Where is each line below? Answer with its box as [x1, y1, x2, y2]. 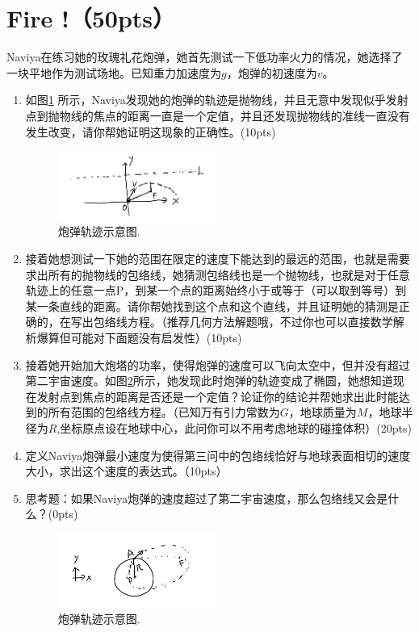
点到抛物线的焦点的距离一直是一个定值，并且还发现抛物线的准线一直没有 [25, 107, 410, 123]
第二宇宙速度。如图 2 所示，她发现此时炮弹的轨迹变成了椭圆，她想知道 [25, 372, 393, 389]
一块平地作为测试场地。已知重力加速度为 [6, 64, 221, 81]
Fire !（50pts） [6, 2, 176, 35]
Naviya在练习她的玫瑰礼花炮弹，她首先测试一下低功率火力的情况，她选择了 [6, 48, 403, 65]
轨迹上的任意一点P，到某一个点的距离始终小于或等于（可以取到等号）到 [25, 282, 407, 299]
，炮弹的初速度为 [226, 64, 317, 81]
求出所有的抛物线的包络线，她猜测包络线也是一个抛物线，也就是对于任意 [25, 266, 410, 283]
